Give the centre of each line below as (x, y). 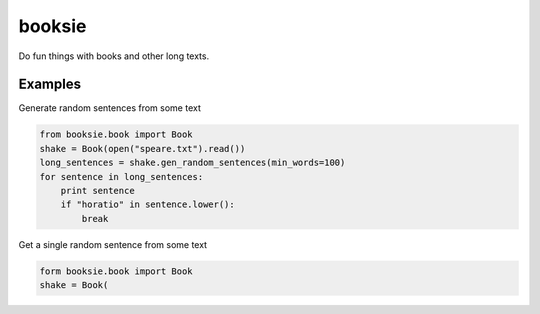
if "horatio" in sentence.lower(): (147, 204)
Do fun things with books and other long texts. (114, 56)
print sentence (97, 190)
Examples (50, 84)
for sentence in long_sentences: (121, 176)
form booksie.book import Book (116, 271)
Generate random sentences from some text (110, 108)
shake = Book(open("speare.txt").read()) (142, 148)
